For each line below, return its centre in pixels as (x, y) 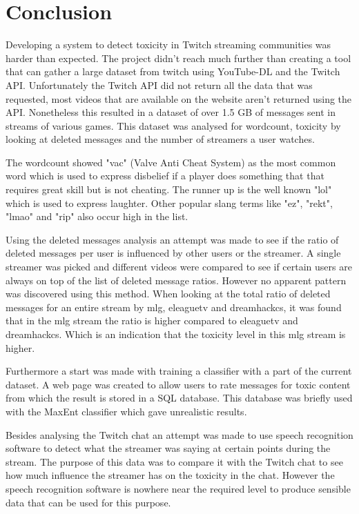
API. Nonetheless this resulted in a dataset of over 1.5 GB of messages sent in (171, 112)
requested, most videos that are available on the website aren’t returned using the (179, 98)
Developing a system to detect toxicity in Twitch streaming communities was (168, 45)
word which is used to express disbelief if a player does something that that (165, 176)
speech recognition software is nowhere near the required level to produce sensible (178, 488)
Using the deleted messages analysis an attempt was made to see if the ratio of (172, 239)
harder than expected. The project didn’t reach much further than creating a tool (178, 58)
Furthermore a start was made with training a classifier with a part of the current (179, 371)
